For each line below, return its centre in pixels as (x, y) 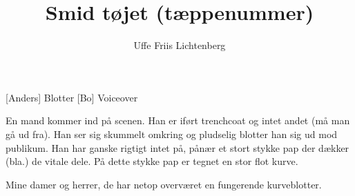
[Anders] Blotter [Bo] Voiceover (72, 97)
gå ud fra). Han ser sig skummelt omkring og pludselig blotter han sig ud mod (172, 134)
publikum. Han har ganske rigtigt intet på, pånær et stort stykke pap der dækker (177, 147)
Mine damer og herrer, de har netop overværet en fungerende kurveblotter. (164, 184)
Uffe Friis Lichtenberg (180, 45)
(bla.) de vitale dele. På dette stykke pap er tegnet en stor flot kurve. (152, 161)
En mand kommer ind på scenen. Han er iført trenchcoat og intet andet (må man (178, 120)
